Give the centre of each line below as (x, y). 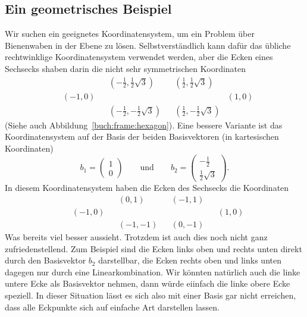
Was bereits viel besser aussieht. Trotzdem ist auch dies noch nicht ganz (136, 236)
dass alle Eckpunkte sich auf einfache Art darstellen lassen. (112, 307)
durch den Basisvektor (46, 260)
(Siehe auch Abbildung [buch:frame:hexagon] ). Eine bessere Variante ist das (144, 125)
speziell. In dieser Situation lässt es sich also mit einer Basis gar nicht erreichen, (151, 295)
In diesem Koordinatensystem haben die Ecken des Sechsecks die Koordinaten (147, 188)
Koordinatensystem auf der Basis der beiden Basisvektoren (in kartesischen (142, 136)
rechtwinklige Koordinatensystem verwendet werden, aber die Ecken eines (139, 57)
